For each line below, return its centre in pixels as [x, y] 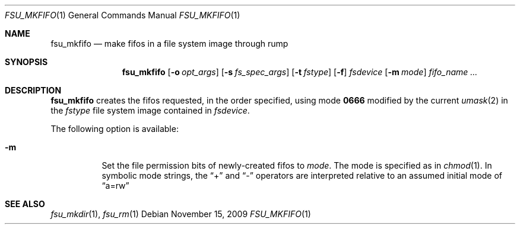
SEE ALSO [25, 204]
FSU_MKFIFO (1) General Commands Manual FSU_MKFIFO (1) [123, 15]
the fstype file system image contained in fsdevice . [150, 110]
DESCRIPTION [33, 90]
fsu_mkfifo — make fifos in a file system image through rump [169, 43]
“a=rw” [115, 186]
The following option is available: [115, 129]
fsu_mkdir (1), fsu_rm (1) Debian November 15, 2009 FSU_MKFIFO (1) [181, 214]
